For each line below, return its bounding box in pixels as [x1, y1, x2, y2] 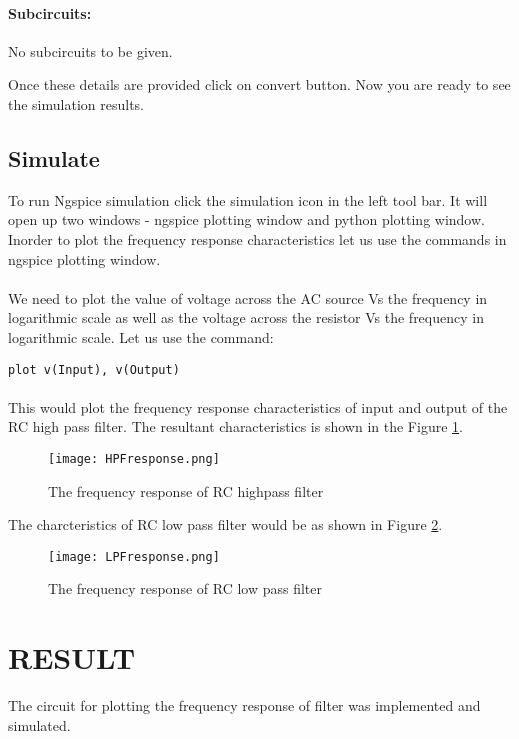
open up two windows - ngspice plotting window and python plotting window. [8, 209, 485, 230]
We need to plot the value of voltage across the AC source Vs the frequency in [8, 287, 488, 308]
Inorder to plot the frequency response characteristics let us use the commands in [8, 228, 507, 249]
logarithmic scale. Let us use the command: [8, 326, 274, 347]
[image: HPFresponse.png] [48, 451, 220, 466]
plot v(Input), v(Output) [8, 362, 180, 377]
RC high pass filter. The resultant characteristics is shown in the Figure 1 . [8, 416, 463, 437]
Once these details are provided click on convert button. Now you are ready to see [8, 74, 511, 95]
